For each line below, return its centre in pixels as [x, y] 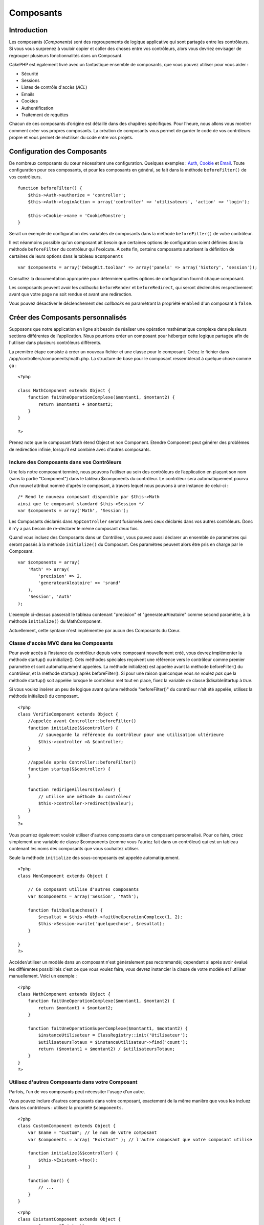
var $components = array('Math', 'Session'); [73, 510]
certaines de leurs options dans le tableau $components [66, 256]
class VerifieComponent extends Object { [68, 714]
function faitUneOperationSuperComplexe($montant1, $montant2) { [108, 1028]
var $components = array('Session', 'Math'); [83, 896]
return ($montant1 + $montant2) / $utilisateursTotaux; [107, 1049]
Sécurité [30, 73]
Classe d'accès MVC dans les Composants [61, 643]
